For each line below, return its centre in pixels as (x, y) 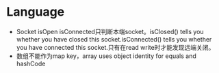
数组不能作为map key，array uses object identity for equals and (106, 56)
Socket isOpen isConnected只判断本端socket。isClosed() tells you (110, 31)
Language (36, 12)
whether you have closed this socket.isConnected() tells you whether (114, 39)
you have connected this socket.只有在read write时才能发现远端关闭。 (115, 47)
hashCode (31, 63)
